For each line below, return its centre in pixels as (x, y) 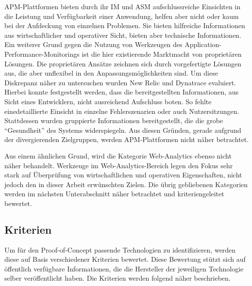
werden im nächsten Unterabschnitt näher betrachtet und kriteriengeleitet (114, 194)
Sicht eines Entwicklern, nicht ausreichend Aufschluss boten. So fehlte (108, 101)
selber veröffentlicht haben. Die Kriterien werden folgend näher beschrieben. (118, 278)
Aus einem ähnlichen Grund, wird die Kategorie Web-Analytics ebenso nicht (118, 155)
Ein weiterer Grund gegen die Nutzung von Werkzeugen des (93, 44)
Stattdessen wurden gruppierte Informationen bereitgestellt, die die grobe (114, 120)
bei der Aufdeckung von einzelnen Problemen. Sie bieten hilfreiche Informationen (125, 25)
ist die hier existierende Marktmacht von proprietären (162, 54)
